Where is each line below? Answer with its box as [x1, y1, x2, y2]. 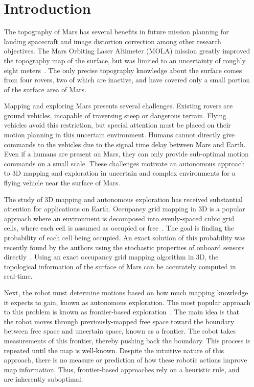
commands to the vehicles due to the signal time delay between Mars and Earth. [4, 139, 246, 149]
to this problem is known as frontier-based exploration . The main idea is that [4, 307, 239, 317]
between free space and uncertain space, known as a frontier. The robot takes [4, 326, 236, 336]
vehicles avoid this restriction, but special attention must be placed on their [4, 120, 231, 130]
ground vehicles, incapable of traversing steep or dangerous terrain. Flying [4, 110, 227, 120]
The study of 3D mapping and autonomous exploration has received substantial [4, 194, 243, 204]
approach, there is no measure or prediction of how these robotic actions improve [4, 355, 247, 365]
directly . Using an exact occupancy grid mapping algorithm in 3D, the [4, 252, 219, 262]
